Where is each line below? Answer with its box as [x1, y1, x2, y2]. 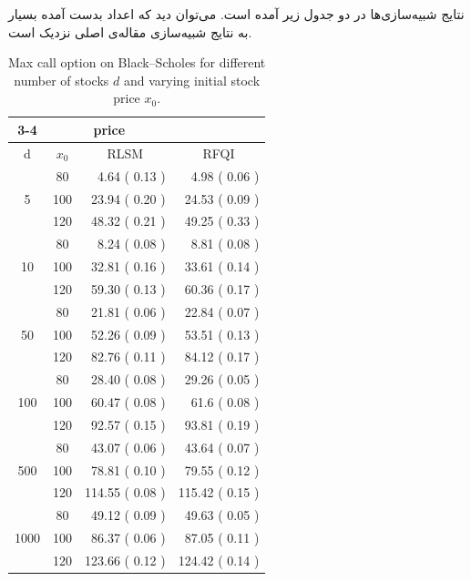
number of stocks [14, 70, 109, 89]
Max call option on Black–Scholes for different [8, 53, 266, 72]
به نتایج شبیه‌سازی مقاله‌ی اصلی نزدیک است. [8, 22, 252, 41]
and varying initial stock [123, 70, 261, 89]
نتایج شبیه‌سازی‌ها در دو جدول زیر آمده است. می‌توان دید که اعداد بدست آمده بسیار [8, 5, 465, 23]
